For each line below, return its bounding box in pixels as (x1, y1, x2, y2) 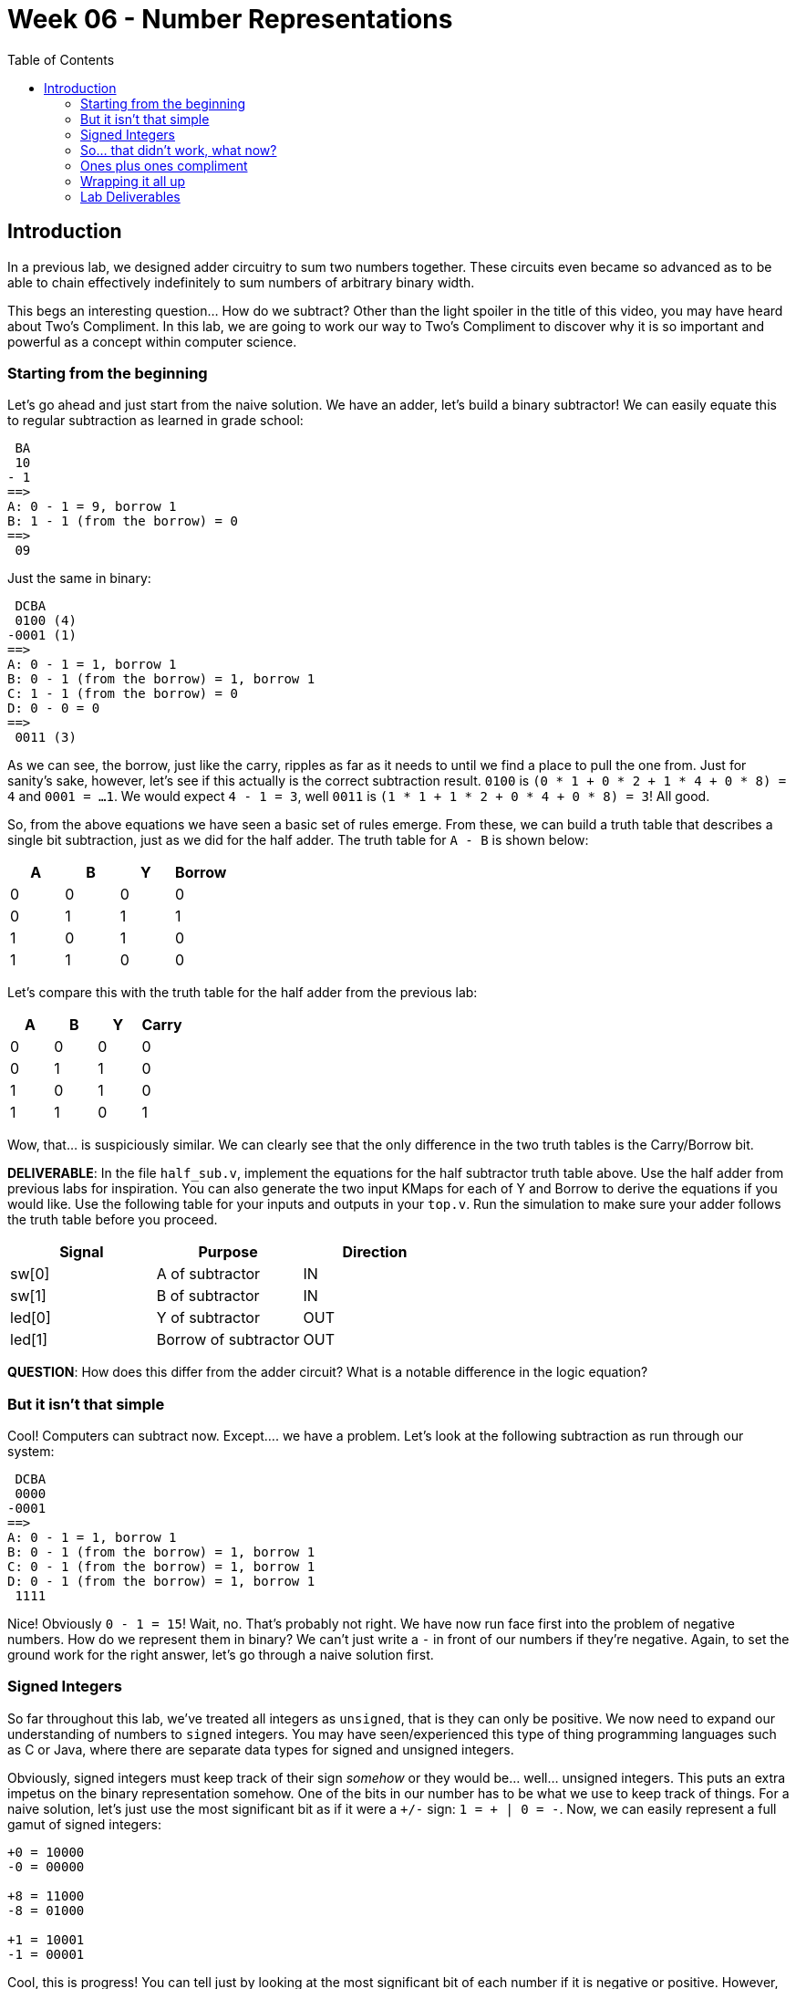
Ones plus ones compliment (80, 157, 248, 173)
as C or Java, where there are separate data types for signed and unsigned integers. (7, 1741, 514, 1757)
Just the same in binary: (7, 570, 151, 587)
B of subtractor (156, 1286, 260, 1306)
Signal (59, 1243, 104, 1262)
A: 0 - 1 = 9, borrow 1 (7, 499, 177, 515)
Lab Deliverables (80, 188, 181, 204)
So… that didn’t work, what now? (80, 141, 277, 158)
